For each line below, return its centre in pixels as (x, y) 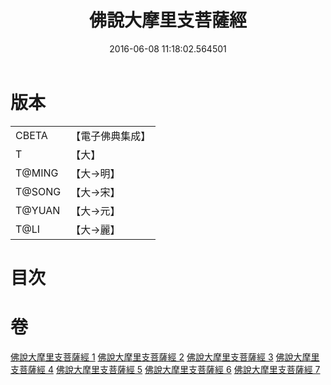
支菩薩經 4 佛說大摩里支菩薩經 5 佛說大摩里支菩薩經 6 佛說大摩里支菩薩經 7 (165, 369)
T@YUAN (38, 210)
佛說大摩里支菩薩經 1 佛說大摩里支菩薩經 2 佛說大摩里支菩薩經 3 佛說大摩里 (165, 357)
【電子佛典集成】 (111, 136)
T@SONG (38, 191)
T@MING (37, 173)
